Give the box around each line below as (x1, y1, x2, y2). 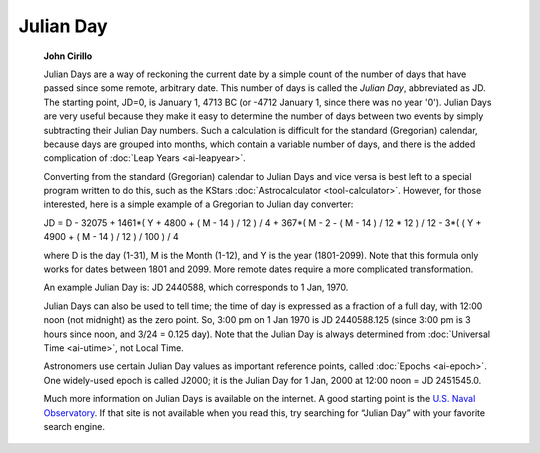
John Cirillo (43, 50, 93, 62)
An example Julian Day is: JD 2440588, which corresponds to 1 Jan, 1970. (43, 281, 349, 294)
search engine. (43, 420, 105, 432)
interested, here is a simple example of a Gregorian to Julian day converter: (43, 198, 354, 210)
